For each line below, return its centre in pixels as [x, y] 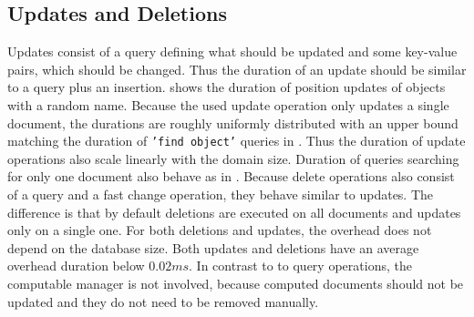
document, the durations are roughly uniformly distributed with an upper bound [233, 123]
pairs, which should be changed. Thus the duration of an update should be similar [237, 69]
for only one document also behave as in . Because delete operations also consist [231, 176]
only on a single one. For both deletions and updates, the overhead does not [220, 230]
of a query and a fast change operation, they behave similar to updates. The [221, 194]
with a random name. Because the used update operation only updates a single [228, 104]
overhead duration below [76, 266]
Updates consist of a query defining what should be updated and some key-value [232, 51]
